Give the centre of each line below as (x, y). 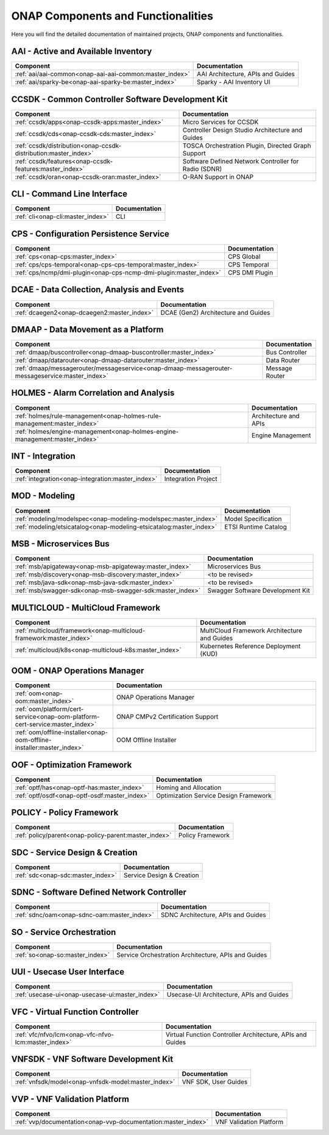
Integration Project (191, 479)
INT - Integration (43, 456)
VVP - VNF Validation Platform (70, 1099)
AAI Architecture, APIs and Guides (246, 74)
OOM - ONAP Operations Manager (78, 671)
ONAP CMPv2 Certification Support (167, 717)
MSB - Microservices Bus (60, 544)
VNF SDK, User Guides (215, 1082)
